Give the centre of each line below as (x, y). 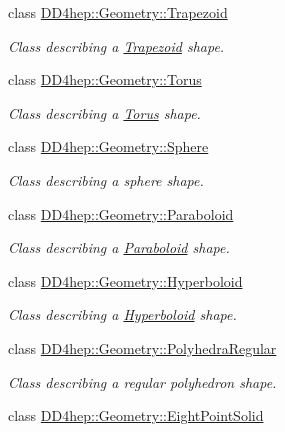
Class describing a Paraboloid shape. (119, 247)
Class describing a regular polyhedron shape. (142, 381)
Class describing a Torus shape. (104, 112)
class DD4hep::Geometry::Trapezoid (118, 12)
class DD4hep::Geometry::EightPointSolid (136, 415)
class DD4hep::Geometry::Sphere (108, 146)
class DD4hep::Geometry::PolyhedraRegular (142, 347)
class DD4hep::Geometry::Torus (105, 79)
